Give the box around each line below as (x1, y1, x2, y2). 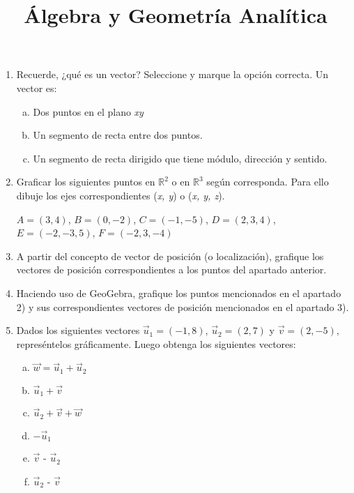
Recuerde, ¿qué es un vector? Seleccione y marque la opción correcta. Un (16, 67, 329, 82)
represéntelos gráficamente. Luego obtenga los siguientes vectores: (16, 336, 296, 351)
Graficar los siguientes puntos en (16, 174, 155, 189)
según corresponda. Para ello (206, 174, 329, 189)
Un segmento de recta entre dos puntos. (33, 128, 203, 142)
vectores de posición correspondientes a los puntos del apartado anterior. (16, 262, 327, 277)
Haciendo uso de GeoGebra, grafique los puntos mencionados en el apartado (16, 285, 341, 300)
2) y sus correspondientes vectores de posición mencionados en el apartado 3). (16, 299, 349, 314)
